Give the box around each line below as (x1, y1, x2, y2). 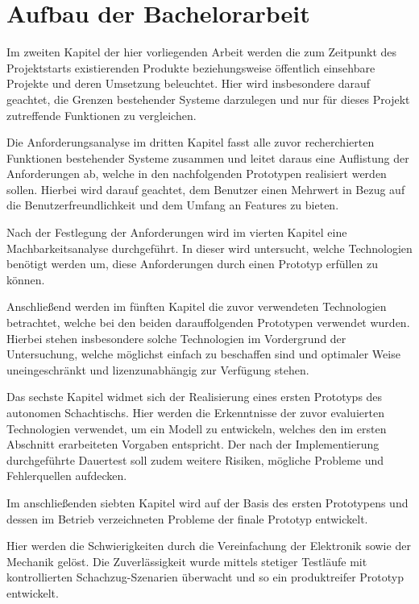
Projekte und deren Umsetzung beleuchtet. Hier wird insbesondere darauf (6, 75, 371, 92)
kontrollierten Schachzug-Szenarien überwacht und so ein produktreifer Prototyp (6, 569, 404, 585)
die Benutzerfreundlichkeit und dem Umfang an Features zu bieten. (6, 197, 339, 213)
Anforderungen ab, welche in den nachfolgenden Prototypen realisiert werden (6, 165, 387, 182)
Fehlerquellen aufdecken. (6, 467, 127, 484)
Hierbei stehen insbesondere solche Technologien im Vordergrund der (6, 329, 346, 346)
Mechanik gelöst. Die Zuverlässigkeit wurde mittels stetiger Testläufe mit (6, 552, 367, 569)
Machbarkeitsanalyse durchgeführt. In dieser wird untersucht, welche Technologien (6, 239, 413, 256)
